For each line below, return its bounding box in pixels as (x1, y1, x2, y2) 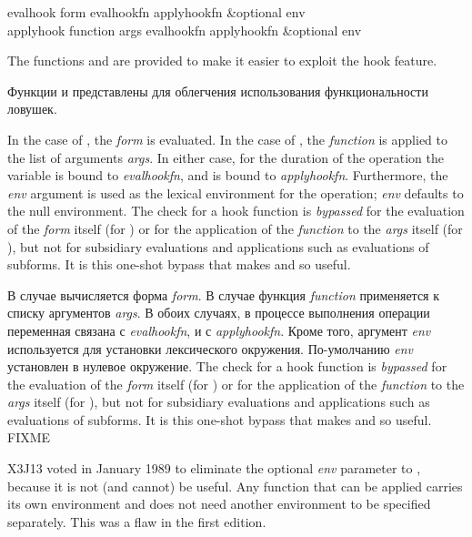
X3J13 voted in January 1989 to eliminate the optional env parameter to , (7, 459, 421, 478)
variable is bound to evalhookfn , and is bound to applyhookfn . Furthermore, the (7, 166, 448, 185)
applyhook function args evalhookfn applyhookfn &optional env (7, 20, 362, 39)
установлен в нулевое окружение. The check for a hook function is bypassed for (7, 357, 447, 376)
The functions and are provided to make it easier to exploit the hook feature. (7, 51, 437, 70)
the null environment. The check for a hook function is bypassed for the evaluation (7, 201, 465, 220)
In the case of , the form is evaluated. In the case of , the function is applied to (7, 129, 447, 148)
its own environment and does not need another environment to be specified (7, 494, 431, 513)
